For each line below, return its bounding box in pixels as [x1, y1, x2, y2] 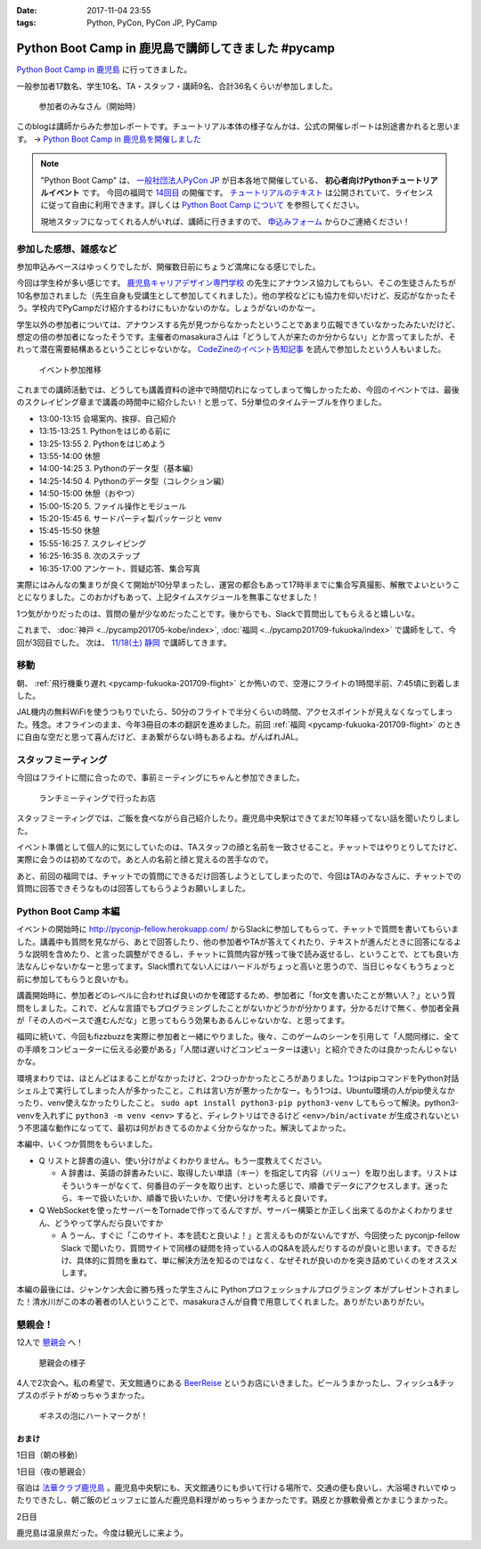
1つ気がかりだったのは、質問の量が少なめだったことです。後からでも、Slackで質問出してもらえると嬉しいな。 [16, 608, 420, 619]
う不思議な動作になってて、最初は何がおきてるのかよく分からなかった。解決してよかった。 [16, 1123, 351, 1134]
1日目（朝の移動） [16, 1449, 83, 1461]
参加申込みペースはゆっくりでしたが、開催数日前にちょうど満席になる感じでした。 [16, 261, 321, 272]
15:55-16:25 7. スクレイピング [38, 537, 147, 548]
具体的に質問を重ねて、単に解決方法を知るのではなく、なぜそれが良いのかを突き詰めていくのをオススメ [76, 1255, 459, 1266]
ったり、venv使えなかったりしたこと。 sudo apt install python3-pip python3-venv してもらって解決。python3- [16, 1097, 459, 1109]
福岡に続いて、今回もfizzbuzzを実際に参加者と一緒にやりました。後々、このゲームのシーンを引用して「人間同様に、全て [16, 1031, 461, 1042]
